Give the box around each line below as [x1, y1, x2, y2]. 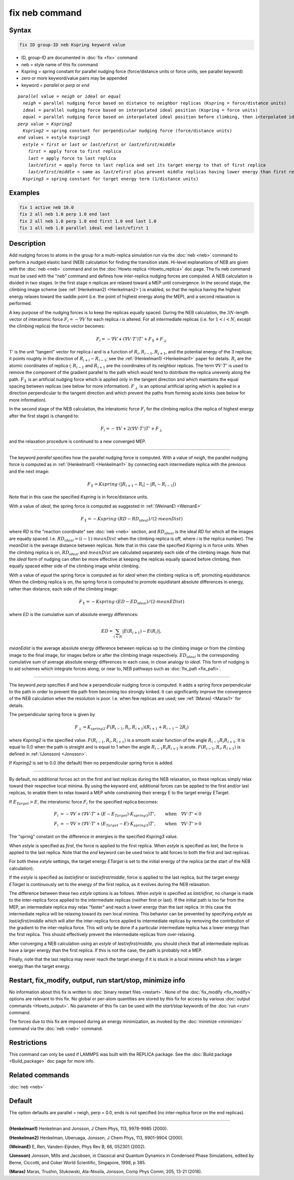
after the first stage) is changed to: [9, 413, 79, 419]
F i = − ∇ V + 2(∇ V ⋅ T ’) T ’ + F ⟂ [100, 426, 163, 432]
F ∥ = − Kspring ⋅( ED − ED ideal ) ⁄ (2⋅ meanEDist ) [79, 599, 185, 606]
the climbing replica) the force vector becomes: [9, 323, 105, 329]
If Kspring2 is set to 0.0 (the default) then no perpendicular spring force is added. [9, 760, 174, 766]
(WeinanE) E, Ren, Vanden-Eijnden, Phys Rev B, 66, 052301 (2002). [9, 1144, 146, 1150]
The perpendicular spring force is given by [9, 712, 96, 718]
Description [9, 240, 46, 248]
